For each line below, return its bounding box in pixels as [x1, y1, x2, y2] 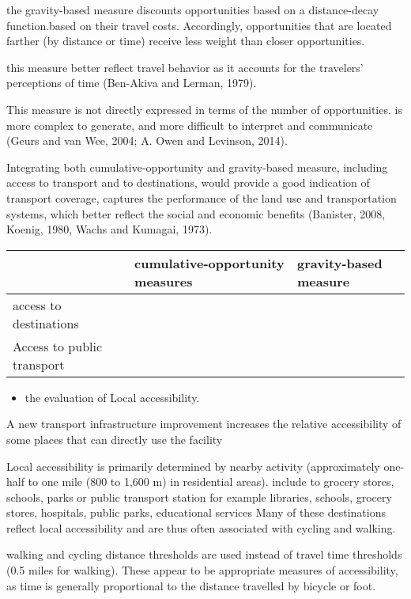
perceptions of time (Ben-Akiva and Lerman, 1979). [6, 74, 257, 91]
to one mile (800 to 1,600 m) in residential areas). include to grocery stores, [28, 473, 394, 490]
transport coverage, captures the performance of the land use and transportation [6, 189, 397, 206]
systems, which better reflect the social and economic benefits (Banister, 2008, [6, 205, 386, 222]
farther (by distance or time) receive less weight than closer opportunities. [6, 32, 365, 49]
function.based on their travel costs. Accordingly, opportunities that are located [6, 17, 392, 33]
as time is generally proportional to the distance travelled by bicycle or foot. [6, 577, 376, 593]
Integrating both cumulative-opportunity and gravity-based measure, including [6, 158, 388, 175]
